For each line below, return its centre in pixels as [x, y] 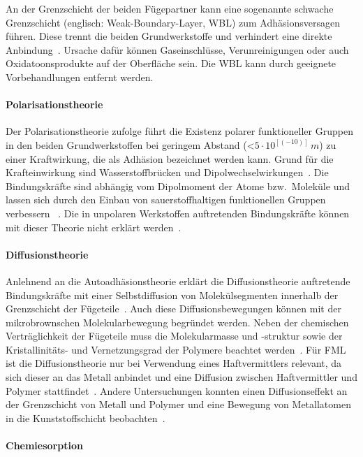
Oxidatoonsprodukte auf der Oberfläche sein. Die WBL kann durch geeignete [171, 63]
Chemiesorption [44, 445]
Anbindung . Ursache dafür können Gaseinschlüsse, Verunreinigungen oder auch [177, 49]
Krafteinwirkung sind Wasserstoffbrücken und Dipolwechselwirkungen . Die [167, 172]
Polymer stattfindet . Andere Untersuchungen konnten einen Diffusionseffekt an [177, 390]
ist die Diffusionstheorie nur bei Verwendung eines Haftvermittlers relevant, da [174, 363]
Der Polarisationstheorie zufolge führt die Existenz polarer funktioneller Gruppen [179, 131]
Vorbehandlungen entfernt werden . [80, 77]
